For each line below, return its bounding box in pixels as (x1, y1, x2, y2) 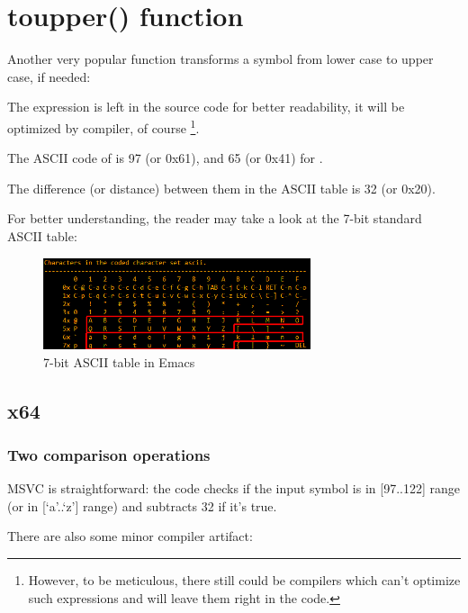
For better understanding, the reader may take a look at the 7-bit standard (7, 209, 422, 228)
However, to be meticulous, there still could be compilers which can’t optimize (28, 570, 461, 589)
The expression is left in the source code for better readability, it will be (7, 97, 405, 116)
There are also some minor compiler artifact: (7, 527, 253, 545)
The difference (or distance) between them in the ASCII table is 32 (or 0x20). (7, 178, 436, 197)
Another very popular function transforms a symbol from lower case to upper (7, 50, 434, 68)
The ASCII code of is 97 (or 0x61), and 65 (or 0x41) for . (7, 149, 323, 167)
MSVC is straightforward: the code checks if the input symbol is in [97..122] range (7, 479, 460, 498)
